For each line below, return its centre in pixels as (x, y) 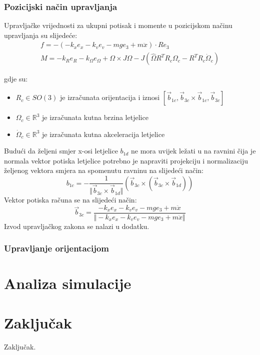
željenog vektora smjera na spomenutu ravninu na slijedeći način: (104, 170)
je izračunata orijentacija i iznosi (110, 97)
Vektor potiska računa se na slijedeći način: (70, 200)
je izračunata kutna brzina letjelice (95, 117)
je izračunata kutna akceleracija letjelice (103, 134)
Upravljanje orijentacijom (56, 248)
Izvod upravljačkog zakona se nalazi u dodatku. (77, 226)
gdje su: (16, 79)
